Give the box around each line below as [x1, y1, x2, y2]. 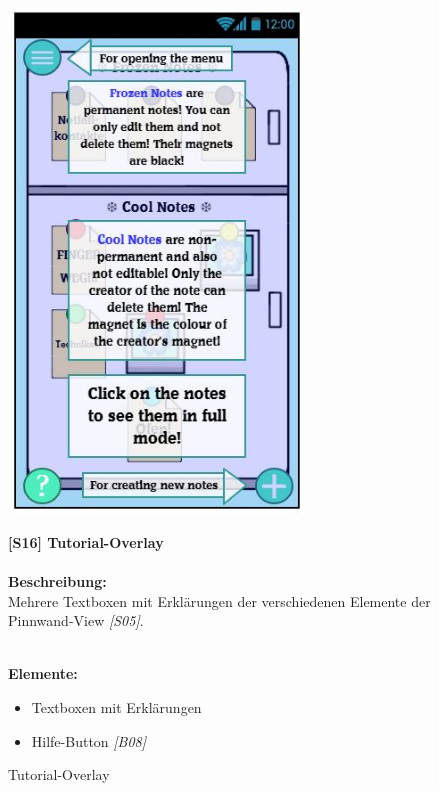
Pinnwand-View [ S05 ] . [8, 610, 144, 631]
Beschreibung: [8, 571, 107, 592]
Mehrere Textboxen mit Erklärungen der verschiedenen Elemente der [8, 590, 431, 611]
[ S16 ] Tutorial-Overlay [8, 531, 164, 552]
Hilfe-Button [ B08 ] [31, 730, 147, 751]
